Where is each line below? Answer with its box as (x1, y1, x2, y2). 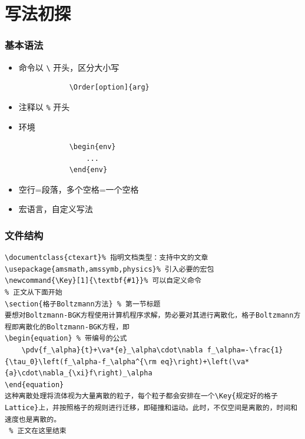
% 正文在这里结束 (9, 427, 67, 435)
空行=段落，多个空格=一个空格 (18, 183, 139, 195)
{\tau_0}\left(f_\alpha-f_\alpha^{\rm (5, 357, 157, 366)
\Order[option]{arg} (69, 83, 150, 92)
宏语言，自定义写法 (18, 203, 93, 215)
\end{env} (69, 166, 108, 174)
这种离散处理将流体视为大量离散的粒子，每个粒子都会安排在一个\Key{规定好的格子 (5, 392, 278, 401)
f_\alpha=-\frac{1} (207, 346, 283, 355)
